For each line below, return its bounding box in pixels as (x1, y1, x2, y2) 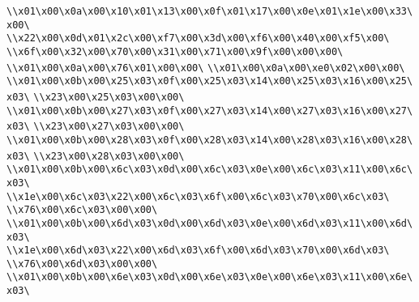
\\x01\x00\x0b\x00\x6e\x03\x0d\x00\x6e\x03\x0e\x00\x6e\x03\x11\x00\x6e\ (6, 271, 413, 283)
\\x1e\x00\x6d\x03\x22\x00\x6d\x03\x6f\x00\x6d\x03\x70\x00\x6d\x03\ (6, 245, 390, 257)
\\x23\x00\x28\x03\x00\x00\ (33, 150, 185, 162)
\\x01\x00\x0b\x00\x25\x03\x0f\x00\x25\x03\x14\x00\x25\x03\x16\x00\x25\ (6, 75, 413, 87)
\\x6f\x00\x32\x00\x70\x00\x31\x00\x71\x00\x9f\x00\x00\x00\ (6, 45, 344, 57)
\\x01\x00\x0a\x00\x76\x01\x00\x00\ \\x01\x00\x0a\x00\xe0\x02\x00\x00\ (6, 62, 405, 74)
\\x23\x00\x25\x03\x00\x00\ (33, 91, 185, 103)
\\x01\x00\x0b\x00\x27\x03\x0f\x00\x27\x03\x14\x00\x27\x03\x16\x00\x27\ (6, 104, 413, 117)
